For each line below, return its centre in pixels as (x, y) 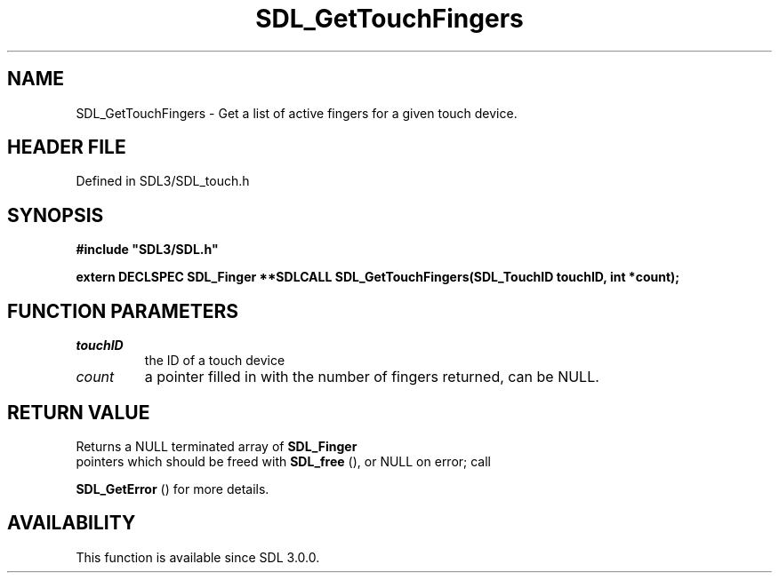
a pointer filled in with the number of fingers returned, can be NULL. (372, 377)
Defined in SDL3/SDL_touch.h (163, 181)
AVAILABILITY (72, 523)
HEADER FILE (67, 147)
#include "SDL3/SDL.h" (147, 250)
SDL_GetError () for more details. (173, 489)
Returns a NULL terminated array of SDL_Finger (217, 446)
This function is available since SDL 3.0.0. (198, 557)
